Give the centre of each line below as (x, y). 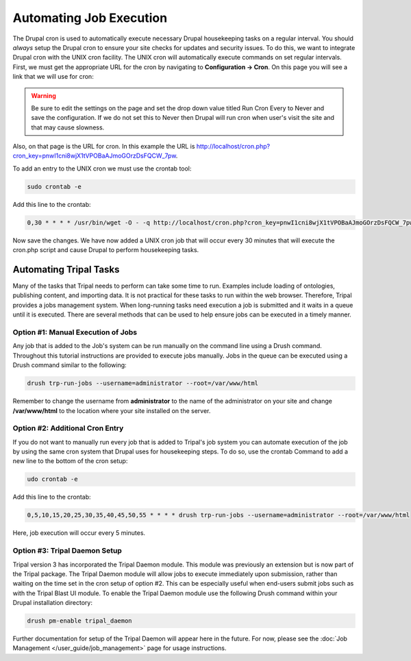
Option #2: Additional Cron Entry (68, 428)
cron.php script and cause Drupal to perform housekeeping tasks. (106, 250)
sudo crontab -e (54, 186)
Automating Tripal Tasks (66, 270)
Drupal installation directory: (52, 603)
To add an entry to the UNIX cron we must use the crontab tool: (102, 169)
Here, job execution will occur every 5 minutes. (79, 533)
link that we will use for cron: (53, 77)
